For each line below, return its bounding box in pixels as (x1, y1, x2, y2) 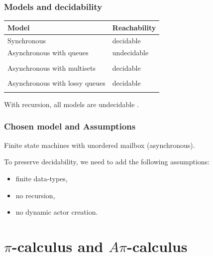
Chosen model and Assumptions (4, 120, 136, 132)
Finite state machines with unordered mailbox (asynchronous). (4, 139, 195, 150)
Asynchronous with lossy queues (7, 77, 106, 88)
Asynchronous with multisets (7, 62, 96, 73)
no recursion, (15, 190, 55, 200)
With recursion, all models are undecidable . (4, 99, 139, 109)
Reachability (112, 22, 156, 32)
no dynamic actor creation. (15, 207, 98, 217)
